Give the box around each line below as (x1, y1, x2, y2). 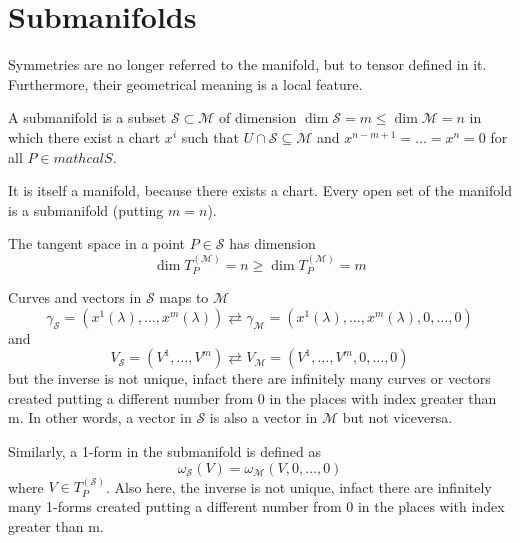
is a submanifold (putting (8, 199, 164, 220)
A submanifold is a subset (8, 107, 167, 128)
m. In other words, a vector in (8, 407, 192, 428)
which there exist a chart (8, 126, 161, 147)
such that (181, 126, 239, 147)
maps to (159, 287, 209, 308)
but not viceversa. (342, 407, 453, 428)
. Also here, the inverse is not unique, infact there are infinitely (105, 476, 492, 497)
